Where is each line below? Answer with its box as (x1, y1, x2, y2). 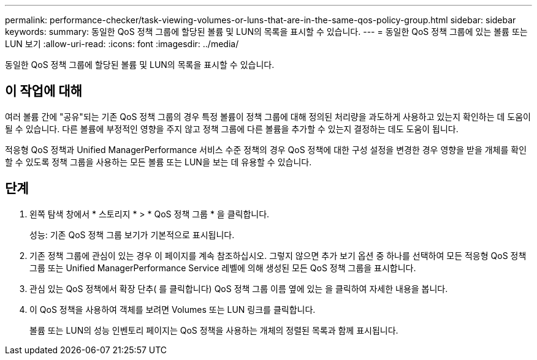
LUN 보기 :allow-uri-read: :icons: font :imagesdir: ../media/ (5, 39, 239, 49)
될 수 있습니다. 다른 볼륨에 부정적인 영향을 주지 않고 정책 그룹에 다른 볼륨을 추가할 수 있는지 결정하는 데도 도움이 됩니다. (5, 123, 459, 134)
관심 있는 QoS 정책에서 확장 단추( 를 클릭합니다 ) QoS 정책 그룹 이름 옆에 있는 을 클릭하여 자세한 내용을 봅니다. (29, 283, 448, 294)
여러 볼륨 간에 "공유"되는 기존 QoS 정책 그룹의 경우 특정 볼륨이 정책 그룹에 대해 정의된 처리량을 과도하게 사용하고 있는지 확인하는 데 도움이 (5, 111, 531, 122)
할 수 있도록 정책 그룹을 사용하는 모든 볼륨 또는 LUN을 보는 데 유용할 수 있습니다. (5, 156, 312, 167)
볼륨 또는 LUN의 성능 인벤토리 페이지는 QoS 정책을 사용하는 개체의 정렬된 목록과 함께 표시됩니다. (29, 324, 398, 336)
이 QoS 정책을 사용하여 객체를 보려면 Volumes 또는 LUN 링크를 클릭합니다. (29, 304, 316, 315)
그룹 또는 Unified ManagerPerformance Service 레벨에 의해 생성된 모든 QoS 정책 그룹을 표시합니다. (29, 262, 416, 273)
